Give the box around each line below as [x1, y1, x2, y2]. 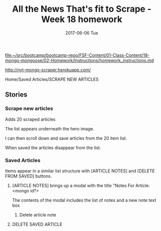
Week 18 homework [41, 14, 123, 25]
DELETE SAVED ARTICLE [12, 221, 62, 227]
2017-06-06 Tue [65, 30, 98, 36]
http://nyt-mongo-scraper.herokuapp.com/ [5, 67, 91, 73]
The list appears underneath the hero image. [5, 126, 94, 131]
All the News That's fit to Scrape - [12, 3, 152, 15]
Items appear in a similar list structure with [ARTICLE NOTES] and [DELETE [5, 168, 155, 174]
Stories [5, 90, 28, 99]
